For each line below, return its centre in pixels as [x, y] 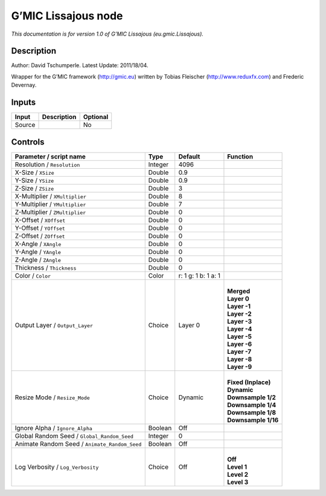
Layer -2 [239, 313]
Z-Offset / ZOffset [40, 236]
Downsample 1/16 [253, 420]
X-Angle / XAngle [38, 244]
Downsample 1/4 [252, 405]
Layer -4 [240, 328]
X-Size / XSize [34, 172]
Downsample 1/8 [252, 413]
